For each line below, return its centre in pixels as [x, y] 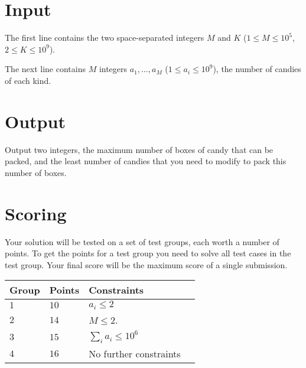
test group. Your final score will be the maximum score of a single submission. [146, 264]
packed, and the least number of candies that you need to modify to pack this [146, 161]
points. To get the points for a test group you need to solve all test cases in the [148, 253]
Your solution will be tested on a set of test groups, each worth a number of [142, 241]
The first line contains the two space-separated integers [105, 38]
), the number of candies [257, 69]
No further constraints [135, 354]
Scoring [36, 213]
